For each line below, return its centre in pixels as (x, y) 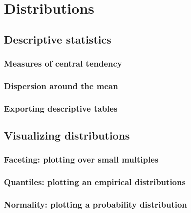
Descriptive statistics (58, 39)
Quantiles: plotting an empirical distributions (95, 182)
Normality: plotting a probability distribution (95, 204)
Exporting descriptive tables (61, 108)
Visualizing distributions (67, 135)
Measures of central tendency (63, 63)
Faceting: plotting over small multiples (81, 159)
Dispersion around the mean (61, 85)
